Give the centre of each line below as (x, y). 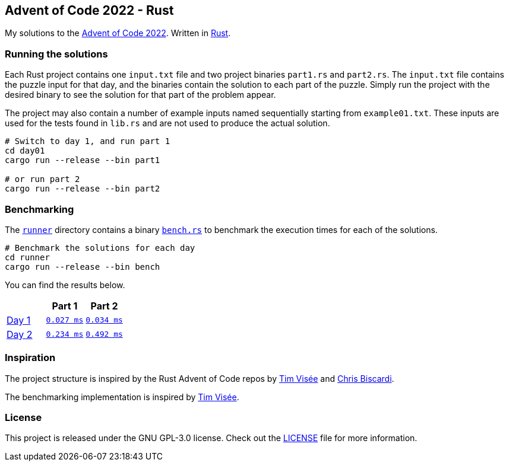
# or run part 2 (42, 179)
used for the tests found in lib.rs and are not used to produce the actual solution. (167, 123)
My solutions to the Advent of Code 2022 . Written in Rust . (118, 33)
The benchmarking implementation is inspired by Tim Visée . (122, 397)
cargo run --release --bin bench (83, 266)
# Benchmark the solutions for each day (100, 248)
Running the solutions (56, 54)
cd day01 (25, 151)
